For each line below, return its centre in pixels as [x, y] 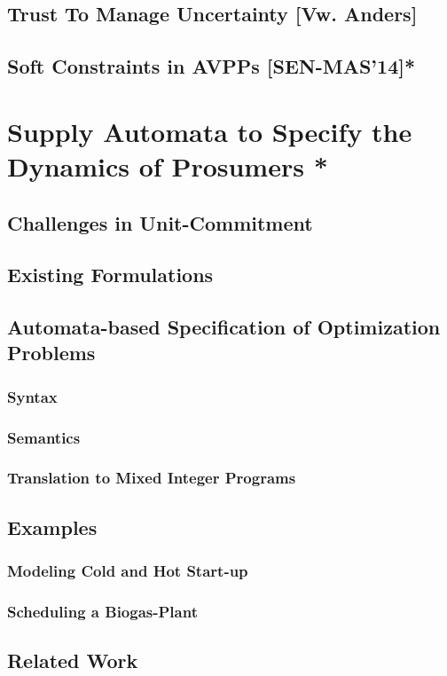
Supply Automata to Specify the [210, 131]
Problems [51, 353]
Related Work [73, 660]
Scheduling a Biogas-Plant [102, 611]
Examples [52, 527]
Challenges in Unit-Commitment [160, 222]
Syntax [32, 396]
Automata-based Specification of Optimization [224, 327]
